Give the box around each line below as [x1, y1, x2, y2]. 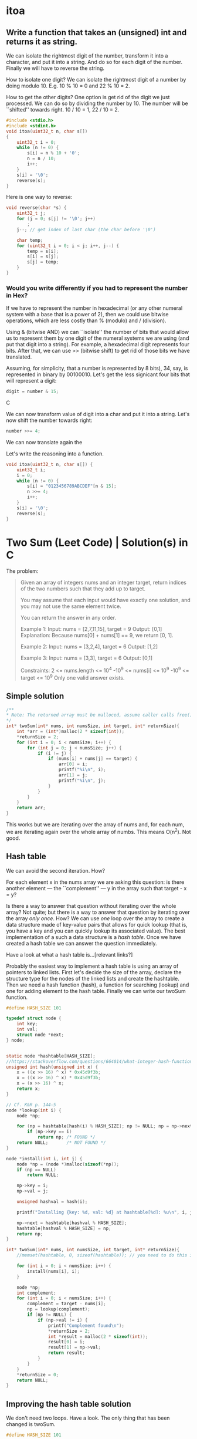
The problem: [6, 568, 39, 575]
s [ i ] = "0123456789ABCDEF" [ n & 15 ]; [27, 483, 117, 489]
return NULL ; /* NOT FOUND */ [16, 1140, 107, 1146]
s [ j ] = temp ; [27, 259, 59, 265]
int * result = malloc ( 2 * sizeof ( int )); [47, 1333, 148, 1339]
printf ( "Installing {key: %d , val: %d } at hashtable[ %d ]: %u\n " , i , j [16, 1209, 193, 1215]
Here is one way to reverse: [6, 194, 73, 201]
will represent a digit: [6, 377, 57, 384]
